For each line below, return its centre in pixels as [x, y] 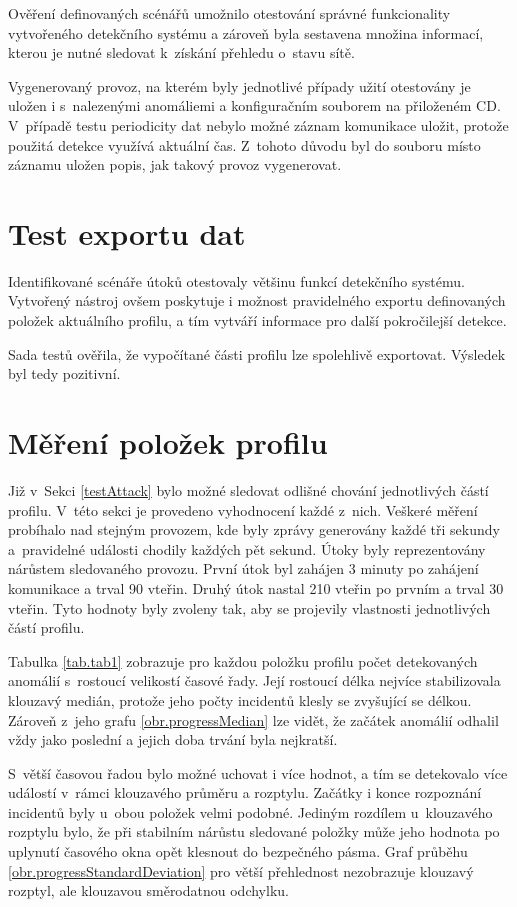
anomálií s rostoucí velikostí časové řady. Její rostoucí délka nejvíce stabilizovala [254, 680]
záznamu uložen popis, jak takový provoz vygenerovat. [175, 164]
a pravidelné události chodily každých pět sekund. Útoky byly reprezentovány [247, 548]
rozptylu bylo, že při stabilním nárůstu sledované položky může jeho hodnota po [254, 831]
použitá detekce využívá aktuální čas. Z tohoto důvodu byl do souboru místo [244, 144]
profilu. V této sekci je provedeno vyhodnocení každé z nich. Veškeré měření [243, 509]
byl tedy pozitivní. [64, 373]
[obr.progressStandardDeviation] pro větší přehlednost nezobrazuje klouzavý [241, 870]
